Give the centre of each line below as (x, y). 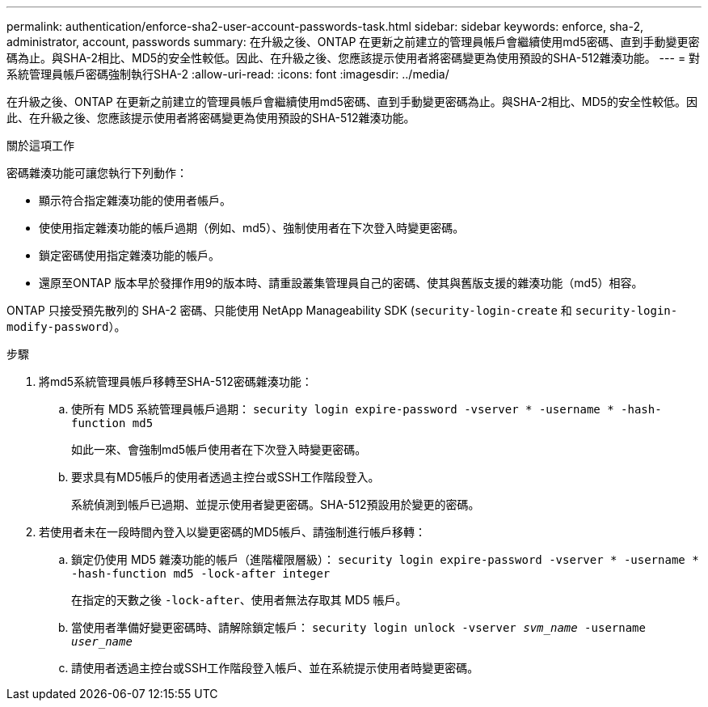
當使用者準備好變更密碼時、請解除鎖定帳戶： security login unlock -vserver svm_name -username (358, 627)
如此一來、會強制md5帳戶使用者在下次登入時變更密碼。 (219, 449)
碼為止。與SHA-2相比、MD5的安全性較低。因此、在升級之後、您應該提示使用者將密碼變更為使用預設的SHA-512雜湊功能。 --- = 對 (354, 58)
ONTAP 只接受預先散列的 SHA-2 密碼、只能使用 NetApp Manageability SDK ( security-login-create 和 (289, 310)
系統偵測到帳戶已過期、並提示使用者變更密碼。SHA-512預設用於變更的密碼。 (276, 504)
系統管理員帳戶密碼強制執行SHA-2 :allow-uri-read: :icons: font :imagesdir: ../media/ (228, 74)
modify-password (58, 327)
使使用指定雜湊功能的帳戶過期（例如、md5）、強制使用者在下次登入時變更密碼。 (252, 228)
